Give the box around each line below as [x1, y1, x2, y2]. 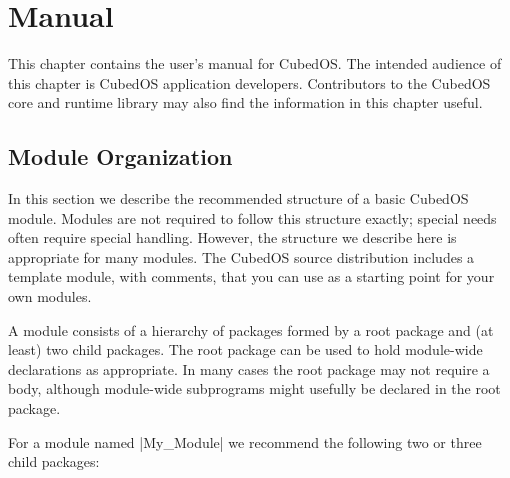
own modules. [8, 286, 92, 307]
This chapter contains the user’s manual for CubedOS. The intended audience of [8, 53, 502, 74]
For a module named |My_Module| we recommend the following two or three [8, 431, 482, 452]
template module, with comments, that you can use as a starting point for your [8, 266, 495, 287]
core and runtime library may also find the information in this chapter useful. [8, 92, 483, 113]
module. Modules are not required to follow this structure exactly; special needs [8, 207, 497, 228]
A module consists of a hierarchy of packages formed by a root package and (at [8, 319, 494, 340]
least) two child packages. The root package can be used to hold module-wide [8, 339, 483, 360]
